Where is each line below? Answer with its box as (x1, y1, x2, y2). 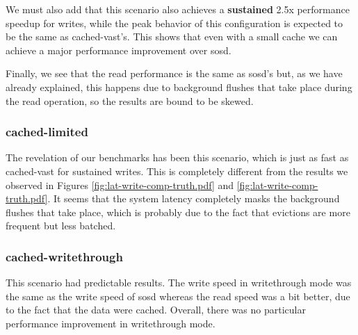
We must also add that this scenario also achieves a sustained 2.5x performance (6, 2, 350, 16)
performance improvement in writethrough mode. (6, 316, 215, 330)
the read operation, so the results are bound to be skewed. (6, 93, 254, 108)
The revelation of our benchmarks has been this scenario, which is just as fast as (6, 150, 349, 165)
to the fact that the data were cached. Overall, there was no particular (6, 302, 306, 317)
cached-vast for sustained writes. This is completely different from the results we (6, 163, 348, 178)
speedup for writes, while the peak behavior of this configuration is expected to (6, 15, 343, 30)
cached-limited (6, 123, 88, 140)
